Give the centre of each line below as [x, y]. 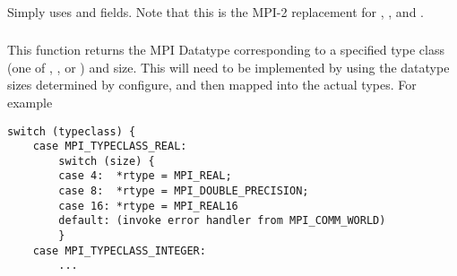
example [30, 102]
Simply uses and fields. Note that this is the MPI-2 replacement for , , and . [216, 11]
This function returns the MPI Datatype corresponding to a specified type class [226, 50]
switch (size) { [107, 161]
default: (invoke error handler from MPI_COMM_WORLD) [222, 221]
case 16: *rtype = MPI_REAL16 [148, 206]
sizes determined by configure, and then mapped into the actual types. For [212, 85]
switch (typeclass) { [72, 131]
